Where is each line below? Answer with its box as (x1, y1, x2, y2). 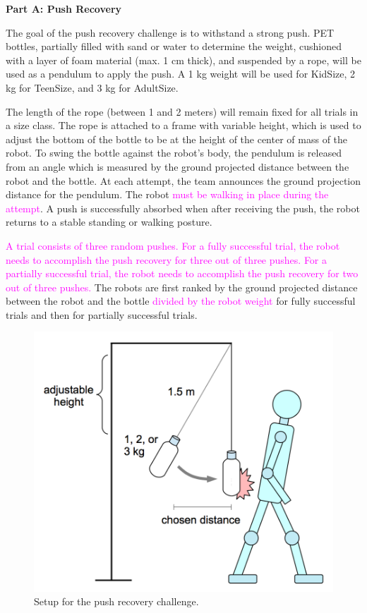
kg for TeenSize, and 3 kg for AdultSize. (6, 80, 179, 95)
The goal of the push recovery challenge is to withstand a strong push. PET (6, 25, 335, 40)
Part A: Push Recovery (6, 1, 122, 16)
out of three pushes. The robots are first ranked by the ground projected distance (6, 279, 358, 294)
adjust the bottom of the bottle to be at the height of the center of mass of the (6, 131, 348, 146)
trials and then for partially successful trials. (6, 307, 198, 322)
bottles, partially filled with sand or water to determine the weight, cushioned (6, 39, 342, 54)
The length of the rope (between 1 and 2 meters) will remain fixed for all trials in (6, 104, 359, 119)
